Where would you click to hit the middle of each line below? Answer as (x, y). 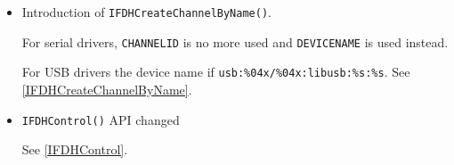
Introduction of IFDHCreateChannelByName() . (146, 12)
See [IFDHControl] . (75, 149)
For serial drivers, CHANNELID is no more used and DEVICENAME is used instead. (235, 41)
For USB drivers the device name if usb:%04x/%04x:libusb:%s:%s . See (216, 72)
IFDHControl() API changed (101, 119)
